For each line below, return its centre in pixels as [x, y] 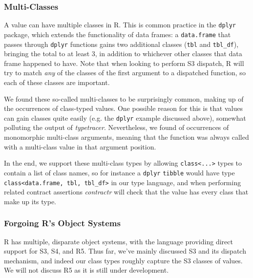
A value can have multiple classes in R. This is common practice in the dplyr [120, 25]
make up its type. [30, 201]
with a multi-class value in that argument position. [80, 146]
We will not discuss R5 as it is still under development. [86, 270]
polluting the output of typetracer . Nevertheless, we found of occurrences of [116, 127]
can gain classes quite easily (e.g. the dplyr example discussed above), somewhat [125, 118]
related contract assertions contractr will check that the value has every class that [126, 192]
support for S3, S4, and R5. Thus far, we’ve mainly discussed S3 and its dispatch [125, 251]
